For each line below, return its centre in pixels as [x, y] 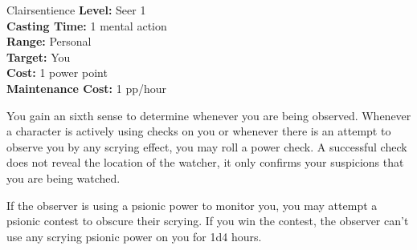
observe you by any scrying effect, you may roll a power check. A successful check [207, 146]
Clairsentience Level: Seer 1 [76, 10]
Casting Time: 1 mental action [87, 25]
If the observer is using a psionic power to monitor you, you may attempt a [192, 205]
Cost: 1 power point [57, 73]
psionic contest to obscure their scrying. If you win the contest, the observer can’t [208, 221]
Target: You [39, 56]
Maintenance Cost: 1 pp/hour [87, 88]
